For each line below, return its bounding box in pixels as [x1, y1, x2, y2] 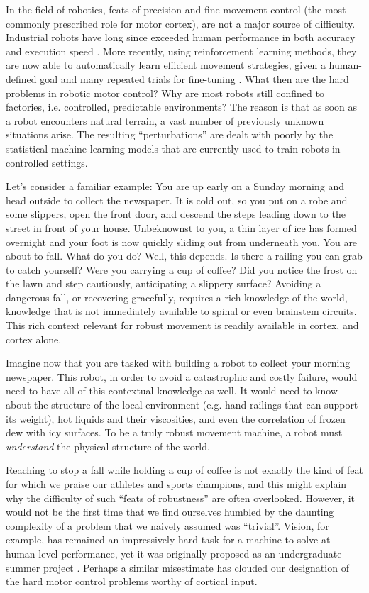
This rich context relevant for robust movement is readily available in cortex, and [6, 318, 359, 333]
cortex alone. [6, 331, 62, 346]
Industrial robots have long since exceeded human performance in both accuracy [6, 30, 356, 45]
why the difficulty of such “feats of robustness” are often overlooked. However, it [6, 490, 356, 505]
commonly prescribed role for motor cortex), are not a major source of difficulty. [6, 16, 356, 31]
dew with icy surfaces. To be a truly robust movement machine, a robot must [6, 425, 343, 440]
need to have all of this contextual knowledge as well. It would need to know [6, 383, 338, 398]
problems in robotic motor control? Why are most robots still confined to [6, 85, 324, 100]
